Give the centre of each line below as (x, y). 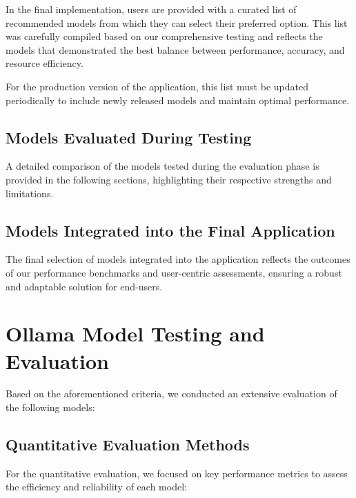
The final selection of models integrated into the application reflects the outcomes (178, 259)
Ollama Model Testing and (135, 333)
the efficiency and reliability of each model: (96, 487)
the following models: (50, 407)
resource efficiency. (44, 63)
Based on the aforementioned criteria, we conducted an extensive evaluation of (171, 394)
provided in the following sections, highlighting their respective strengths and (169, 179)
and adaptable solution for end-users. (84, 286)
